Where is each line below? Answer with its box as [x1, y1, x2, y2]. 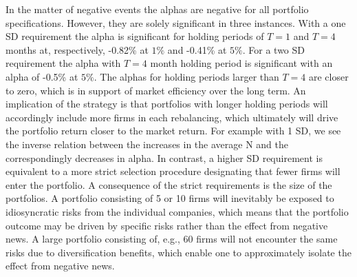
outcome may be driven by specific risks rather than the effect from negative [6, 218, 328, 232]
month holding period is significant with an [150, 56, 333, 70]
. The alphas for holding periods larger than [94, 69, 279, 83]
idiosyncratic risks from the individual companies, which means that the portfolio [6, 204, 349, 218]
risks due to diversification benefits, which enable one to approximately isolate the [6, 245, 351, 259]
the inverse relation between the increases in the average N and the [6, 136, 288, 151]
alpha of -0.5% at [6, 69, 78, 83]
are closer [308, 69, 349, 83]
